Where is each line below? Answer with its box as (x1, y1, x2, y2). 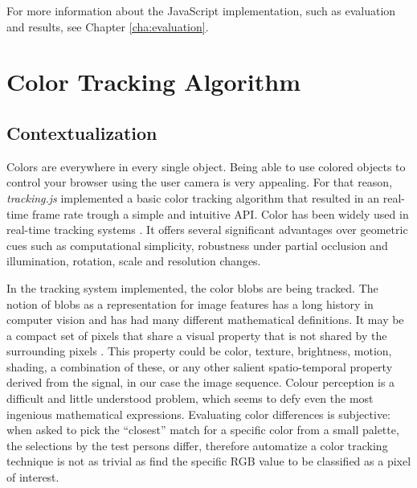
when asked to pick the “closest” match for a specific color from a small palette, (6, 421, 399, 438)
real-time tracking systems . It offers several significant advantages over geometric (6, 221, 408, 238)
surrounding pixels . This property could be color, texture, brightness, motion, (6, 342, 392, 359)
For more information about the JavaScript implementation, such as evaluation (6, 2, 396, 18)
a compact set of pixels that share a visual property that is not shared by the (6, 326, 387, 343)
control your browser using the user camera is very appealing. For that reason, (6, 174, 393, 191)
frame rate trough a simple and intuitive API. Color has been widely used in (31, 205, 409, 222)
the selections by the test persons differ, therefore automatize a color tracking (6, 437, 388, 453)
